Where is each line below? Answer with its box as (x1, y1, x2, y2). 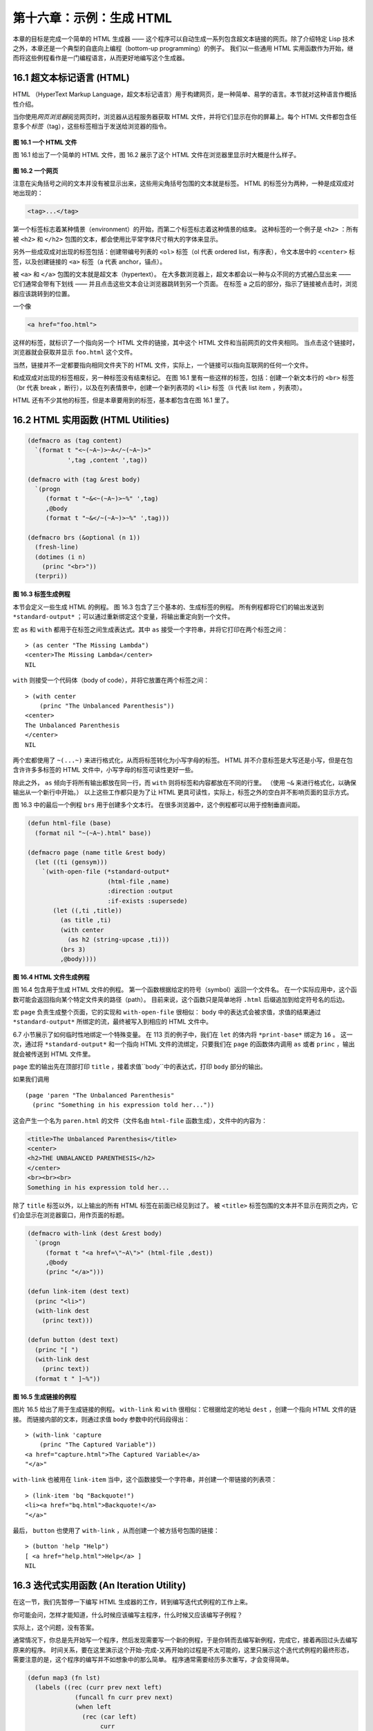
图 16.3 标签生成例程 (12, 590, 70, 598)
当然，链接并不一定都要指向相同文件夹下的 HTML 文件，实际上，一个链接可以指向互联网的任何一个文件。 (12, 361, 312, 369)
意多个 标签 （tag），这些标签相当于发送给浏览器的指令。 (12, 122, 171, 131)
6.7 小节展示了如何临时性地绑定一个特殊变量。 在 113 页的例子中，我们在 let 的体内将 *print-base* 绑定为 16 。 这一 (12, 1030, 353, 1039)
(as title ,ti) (59, 916, 112, 924)
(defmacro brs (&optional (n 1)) (27, 533, 141, 541)
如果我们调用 (12, 1075, 50, 1084)
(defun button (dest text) (27, 1336, 119, 1344)
